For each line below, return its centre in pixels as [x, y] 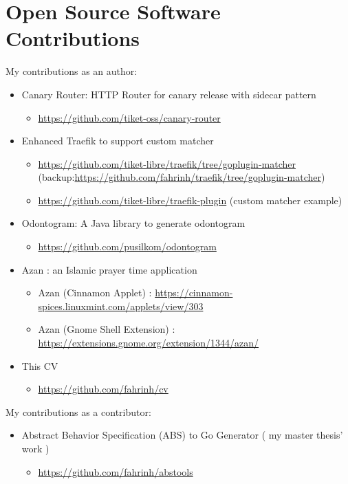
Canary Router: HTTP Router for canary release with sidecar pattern [169, 94]
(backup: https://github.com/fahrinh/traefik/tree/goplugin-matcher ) [182, 177]
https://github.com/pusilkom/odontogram [127, 246]
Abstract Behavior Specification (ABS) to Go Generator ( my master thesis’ [182, 435]
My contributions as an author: [72, 71]
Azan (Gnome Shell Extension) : [107, 329]
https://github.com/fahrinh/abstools [116, 471]
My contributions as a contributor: [78, 411]
